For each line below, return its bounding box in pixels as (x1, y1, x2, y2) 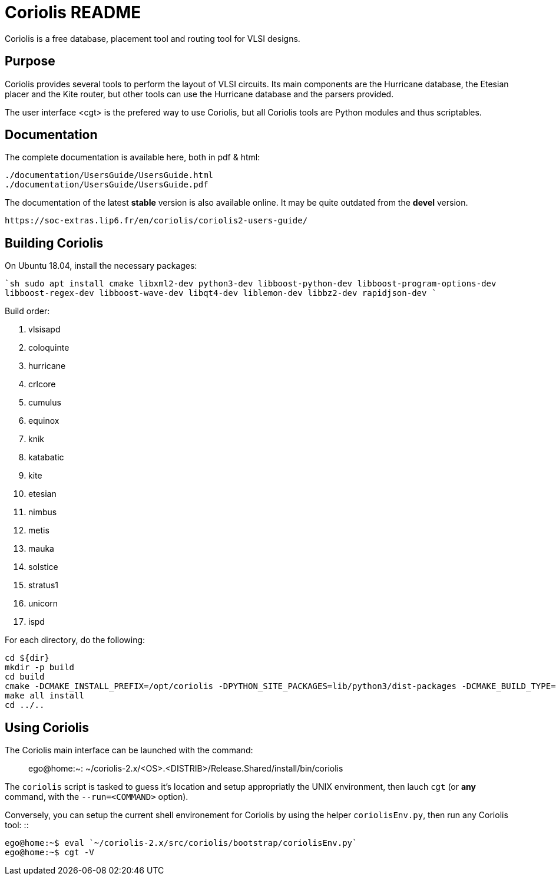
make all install (5, 691, 84, 701)
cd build (5, 672, 45, 682)
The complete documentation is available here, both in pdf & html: (5, 152, 260, 163)
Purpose (5, 54, 55, 69)
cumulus (28, 397, 61, 408)
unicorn (28, 598, 58, 609)
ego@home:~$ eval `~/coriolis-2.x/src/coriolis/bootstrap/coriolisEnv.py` (5, 838, 358, 848)
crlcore (28, 379, 56, 390)
